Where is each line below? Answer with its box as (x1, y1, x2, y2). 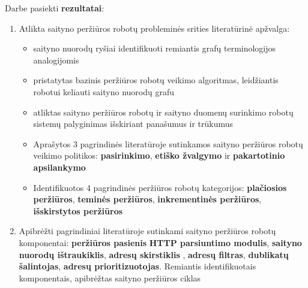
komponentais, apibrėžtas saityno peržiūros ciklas (19, 271, 201, 284)
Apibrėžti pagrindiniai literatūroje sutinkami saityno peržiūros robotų (19, 225, 276, 237)
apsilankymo (33, 160, 86, 173)
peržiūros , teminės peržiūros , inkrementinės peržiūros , (33, 193, 262, 205)
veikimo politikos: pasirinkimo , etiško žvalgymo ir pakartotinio (33, 149, 285, 162)
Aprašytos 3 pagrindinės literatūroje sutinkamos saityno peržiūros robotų (33, 137, 303, 150)
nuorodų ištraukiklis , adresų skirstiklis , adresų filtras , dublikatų (19, 248, 289, 260)
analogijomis (33, 53, 79, 66)
